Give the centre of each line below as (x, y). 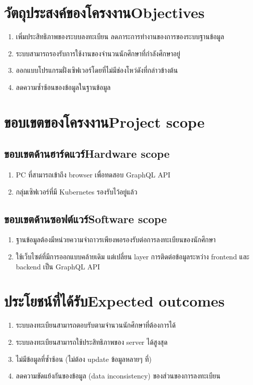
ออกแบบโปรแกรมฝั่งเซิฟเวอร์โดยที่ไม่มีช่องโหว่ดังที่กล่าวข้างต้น (97, 70)
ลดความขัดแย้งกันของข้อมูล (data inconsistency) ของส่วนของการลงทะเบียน (118, 376)
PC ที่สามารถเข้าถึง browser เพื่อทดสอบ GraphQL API (93, 175)
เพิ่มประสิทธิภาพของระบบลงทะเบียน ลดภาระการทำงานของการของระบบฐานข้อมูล (120, 36)
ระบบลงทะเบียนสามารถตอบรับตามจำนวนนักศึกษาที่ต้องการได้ (96, 325)
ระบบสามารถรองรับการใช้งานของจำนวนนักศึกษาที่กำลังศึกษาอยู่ (98, 53)
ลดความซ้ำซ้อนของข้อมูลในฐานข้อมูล (63, 87)
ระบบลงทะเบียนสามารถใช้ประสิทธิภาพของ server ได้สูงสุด (92, 342)
